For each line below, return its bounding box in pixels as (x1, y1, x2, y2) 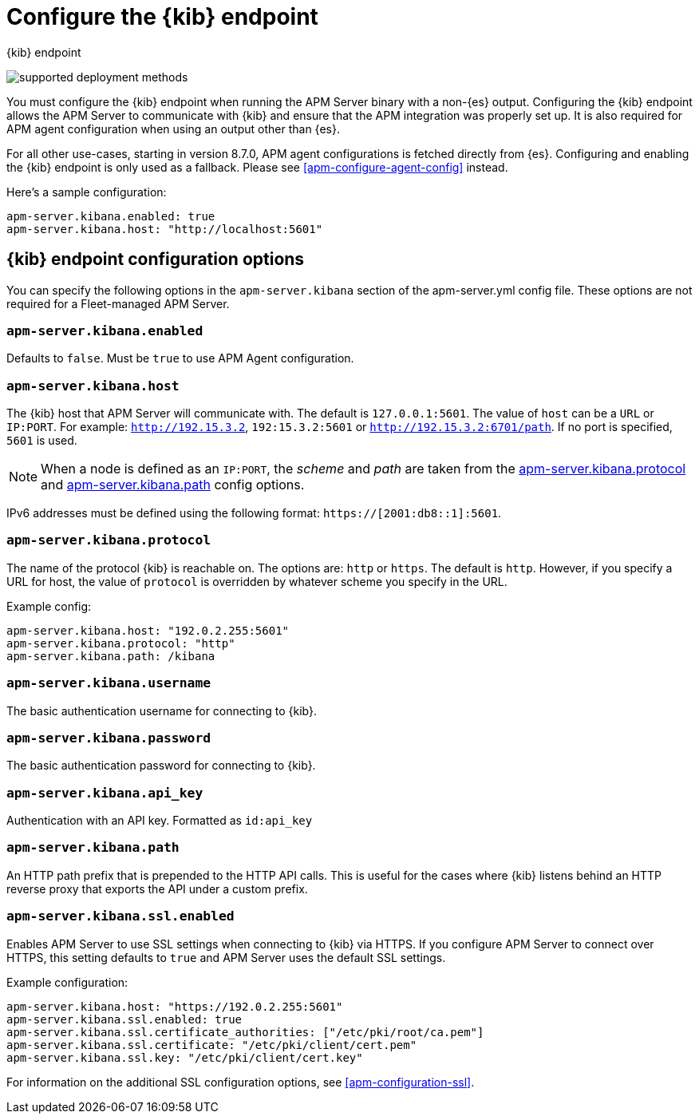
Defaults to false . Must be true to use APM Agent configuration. (6, 351, 354, 366)
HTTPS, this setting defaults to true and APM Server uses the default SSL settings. (6, 950, 446, 964)
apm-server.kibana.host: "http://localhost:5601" (6, 222, 323, 235)
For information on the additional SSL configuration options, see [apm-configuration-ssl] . (6, 1074, 475, 1089)
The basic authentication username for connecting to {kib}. (6, 703, 317, 718)
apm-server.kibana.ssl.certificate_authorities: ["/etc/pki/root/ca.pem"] (6, 1025, 484, 1039)
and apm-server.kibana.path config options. (41, 477, 305, 493)
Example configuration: (6, 975, 128, 989)
